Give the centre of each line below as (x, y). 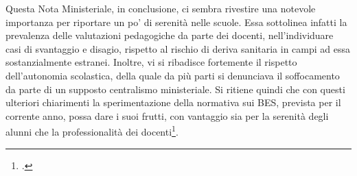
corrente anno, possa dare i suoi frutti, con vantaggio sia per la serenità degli (167, 115)
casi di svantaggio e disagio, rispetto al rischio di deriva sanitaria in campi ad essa (178, 48)
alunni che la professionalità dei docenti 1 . (92, 130)
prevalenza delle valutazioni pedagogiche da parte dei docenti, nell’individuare (170, 35)
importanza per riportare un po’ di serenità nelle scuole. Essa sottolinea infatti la (176, 22)
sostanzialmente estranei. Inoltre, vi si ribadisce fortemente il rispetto (151, 62)
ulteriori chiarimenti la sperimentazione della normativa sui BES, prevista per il (173, 102)
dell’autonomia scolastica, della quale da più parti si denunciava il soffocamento (173, 75)
